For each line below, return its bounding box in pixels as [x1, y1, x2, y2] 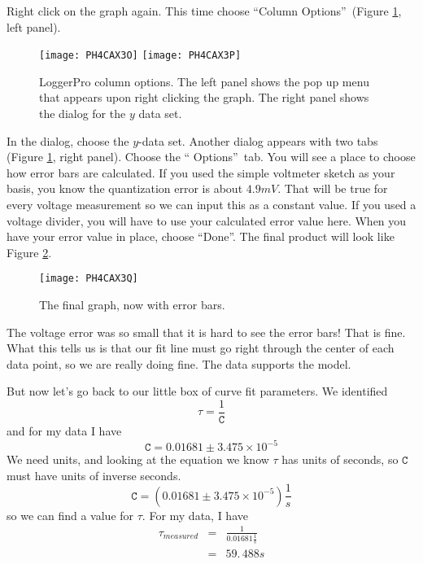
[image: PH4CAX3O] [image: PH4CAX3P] [39, 50, 242, 62]
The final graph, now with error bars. [39, 296, 225, 313]
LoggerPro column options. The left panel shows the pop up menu [39, 72, 369, 90]
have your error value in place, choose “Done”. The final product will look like [7, 228, 395, 245]
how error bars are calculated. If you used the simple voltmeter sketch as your [7, 164, 395, 181]
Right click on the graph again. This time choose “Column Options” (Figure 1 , [7, 2, 402, 19]
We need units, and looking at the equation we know [7, 451, 269, 468]
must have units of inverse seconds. [7, 466, 181, 483]
